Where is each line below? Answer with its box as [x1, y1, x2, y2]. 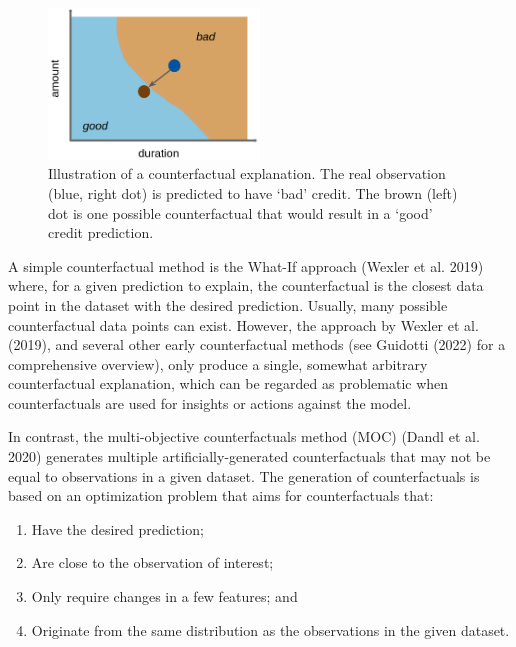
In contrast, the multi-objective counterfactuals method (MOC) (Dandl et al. [8, 426, 480, 447]
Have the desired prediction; [31, 518, 204, 539]
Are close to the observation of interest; [31, 552, 274, 573]
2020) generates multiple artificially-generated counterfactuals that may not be [8, 446, 491, 467]
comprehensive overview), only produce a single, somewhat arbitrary [8, 353, 428, 374]
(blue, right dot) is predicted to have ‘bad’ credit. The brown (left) [48, 182, 458, 203]
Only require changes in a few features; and [31, 586, 298, 607]
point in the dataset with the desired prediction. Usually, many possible [8, 294, 448, 315]
